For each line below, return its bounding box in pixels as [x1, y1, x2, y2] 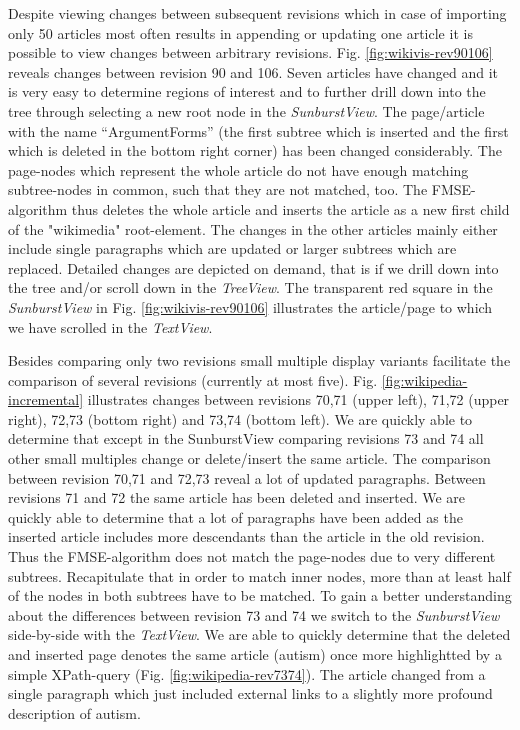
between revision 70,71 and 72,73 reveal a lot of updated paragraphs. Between [8, 467, 486, 488]
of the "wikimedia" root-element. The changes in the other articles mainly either [8, 218, 498, 239]
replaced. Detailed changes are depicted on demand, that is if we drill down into [8, 257, 499, 278]
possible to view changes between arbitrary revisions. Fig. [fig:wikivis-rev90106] [8, 42, 493, 63]
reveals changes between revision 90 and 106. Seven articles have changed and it [8, 61, 498, 82]
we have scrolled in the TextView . [8, 316, 213, 337]
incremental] [8, 389, 84, 410]
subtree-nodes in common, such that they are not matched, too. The [8, 179, 428, 200]
